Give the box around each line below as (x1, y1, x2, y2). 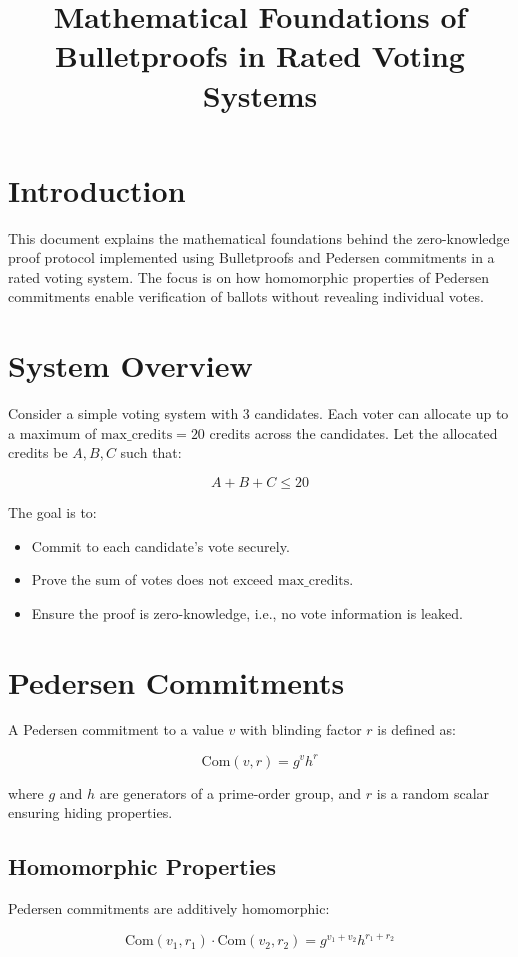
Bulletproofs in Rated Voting (55, 35, 465, 76)
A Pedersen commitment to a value (8, 719, 224, 740)
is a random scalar (376, 782, 490, 803)
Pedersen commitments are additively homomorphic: (8, 897, 330, 918)
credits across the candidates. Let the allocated (209, 422, 498, 443)
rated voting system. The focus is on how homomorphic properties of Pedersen (8, 266, 490, 287)
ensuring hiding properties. (8, 802, 173, 823)
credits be (8, 442, 68, 463)
